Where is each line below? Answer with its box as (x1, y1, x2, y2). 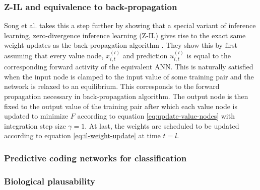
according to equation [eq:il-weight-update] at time (4, 130, 161, 141)
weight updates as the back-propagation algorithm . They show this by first (4, 40, 237, 50)
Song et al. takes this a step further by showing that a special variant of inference (4, 20, 256, 31)
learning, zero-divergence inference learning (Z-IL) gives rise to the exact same (4, 30, 246, 40)
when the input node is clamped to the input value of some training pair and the (4, 71, 254, 81)
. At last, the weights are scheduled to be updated (85, 120, 239, 131)
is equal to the (186, 50, 231, 60)
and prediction (122, 50, 168, 60)
